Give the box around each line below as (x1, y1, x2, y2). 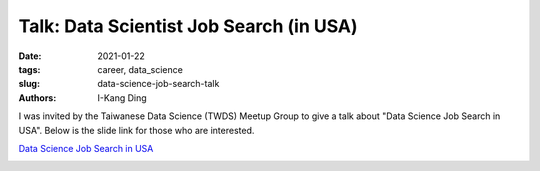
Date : (18, 50, 42, 62)
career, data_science (97, 63, 184, 75)
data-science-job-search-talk (97, 78, 220, 90)
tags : (18, 63, 41, 75)
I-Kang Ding (97, 91, 147, 104)
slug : (18, 78, 40, 90)
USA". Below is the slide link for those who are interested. (18, 124, 255, 136)
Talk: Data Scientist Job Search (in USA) (18, 15, 359, 37)
